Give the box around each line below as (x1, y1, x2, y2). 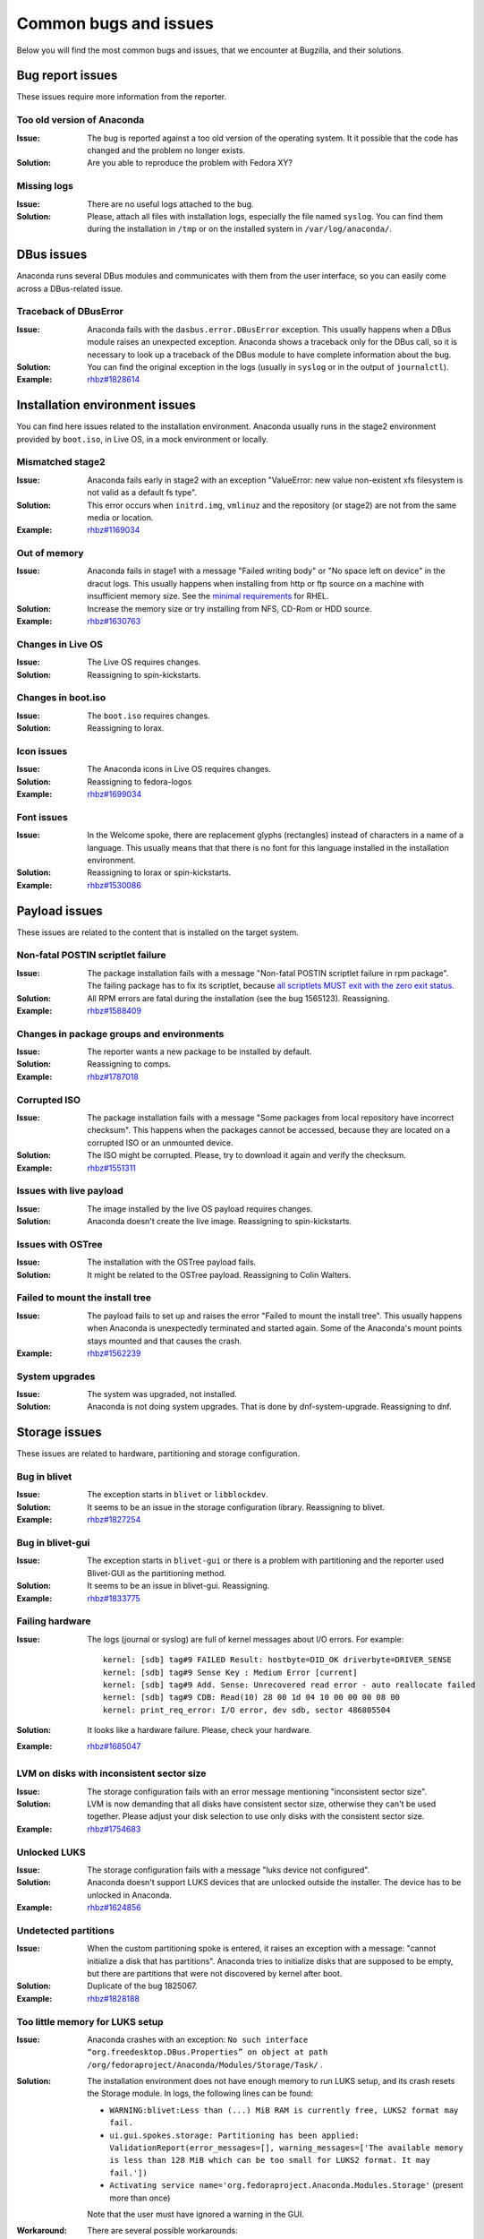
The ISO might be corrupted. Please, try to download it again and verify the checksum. (87, 1150, 407, 1161)
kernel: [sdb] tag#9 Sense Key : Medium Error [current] (103, 1667, 358, 1677)
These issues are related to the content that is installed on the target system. (16, 927, 300, 938)
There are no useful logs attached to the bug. (87, 198, 254, 210)
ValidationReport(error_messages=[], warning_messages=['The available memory (109, 2143, 464, 2153)
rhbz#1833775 (87, 1592, 140, 1603)
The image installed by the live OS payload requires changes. (87, 1203, 313, 1214)
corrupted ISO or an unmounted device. (87, 1137, 234, 1148)
